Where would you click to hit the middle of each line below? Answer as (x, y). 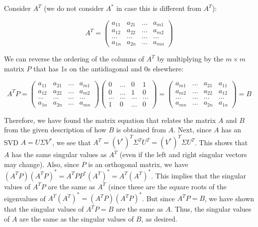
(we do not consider (74, 8)
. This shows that (221, 142)
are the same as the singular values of (77, 218)
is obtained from (141, 130)
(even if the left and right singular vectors (183, 154)
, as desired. (159, 218)
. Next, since (193, 130)
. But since (158, 198)
